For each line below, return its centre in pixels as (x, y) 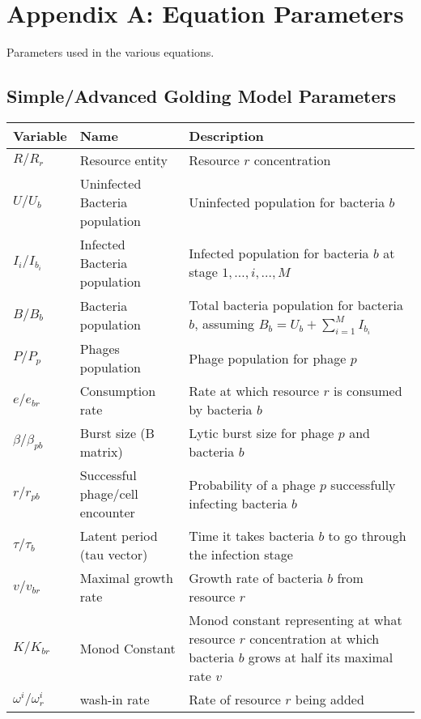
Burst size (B (117, 433)
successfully (363, 484)
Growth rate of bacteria (256, 578)
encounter (107, 513)
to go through (367, 536)
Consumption (118, 391)
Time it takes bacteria (252, 536)
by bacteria (221, 410)
